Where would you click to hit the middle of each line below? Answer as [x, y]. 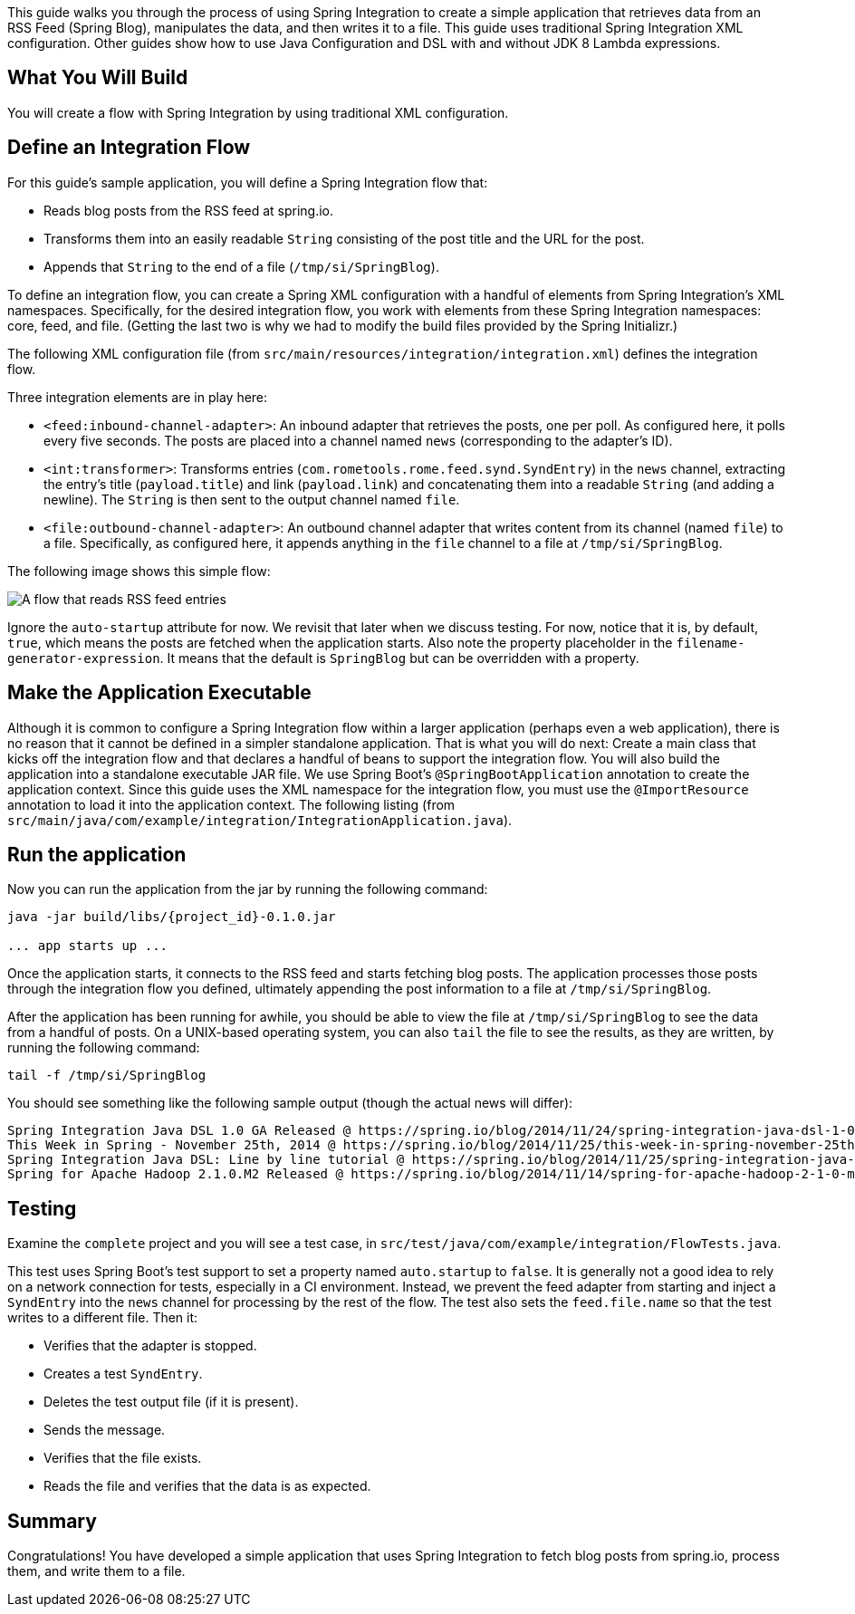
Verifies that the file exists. [123, 1458]
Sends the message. [105, 1430]
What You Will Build [98, 78]
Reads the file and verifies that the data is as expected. [207, 1486]
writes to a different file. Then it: [103, 1318]
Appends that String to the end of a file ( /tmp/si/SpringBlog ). [241, 266]
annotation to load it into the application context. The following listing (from [231, 804]
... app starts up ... [88, 946]
